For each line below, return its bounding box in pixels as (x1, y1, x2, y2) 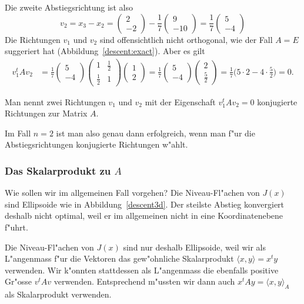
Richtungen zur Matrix (5, 107, 88, 119)
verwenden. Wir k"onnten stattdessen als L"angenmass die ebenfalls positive (5, 263, 279, 276)
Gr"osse (5, 275, 32, 288)
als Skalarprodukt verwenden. (5, 288, 112, 300)
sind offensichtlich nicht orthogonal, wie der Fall (99, 33, 273, 45)
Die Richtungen (5, 33, 61, 45)
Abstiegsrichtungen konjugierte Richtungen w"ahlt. (5, 138, 188, 151)
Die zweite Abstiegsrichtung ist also (5, 1, 133, 13)
